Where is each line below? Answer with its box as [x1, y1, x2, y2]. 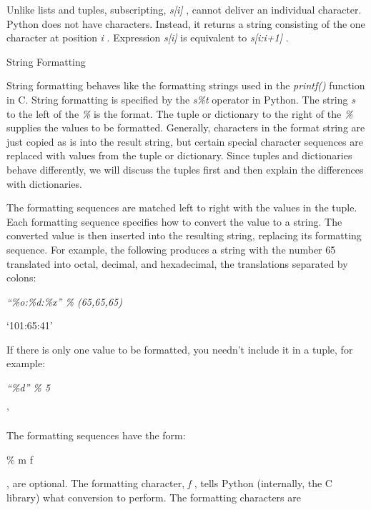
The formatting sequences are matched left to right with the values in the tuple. [6, 200, 357, 215]
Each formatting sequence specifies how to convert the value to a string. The [6, 214, 342, 229]
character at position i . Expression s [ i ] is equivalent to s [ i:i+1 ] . [6, 30, 289, 45]
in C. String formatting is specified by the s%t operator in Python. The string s [6, 91, 355, 106]
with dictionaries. [6, 176, 82, 191]
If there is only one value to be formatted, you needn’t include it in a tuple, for [6, 341, 353, 356]
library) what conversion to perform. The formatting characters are [6, 490, 301, 505]
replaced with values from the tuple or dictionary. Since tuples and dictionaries [6, 148, 352, 163]
